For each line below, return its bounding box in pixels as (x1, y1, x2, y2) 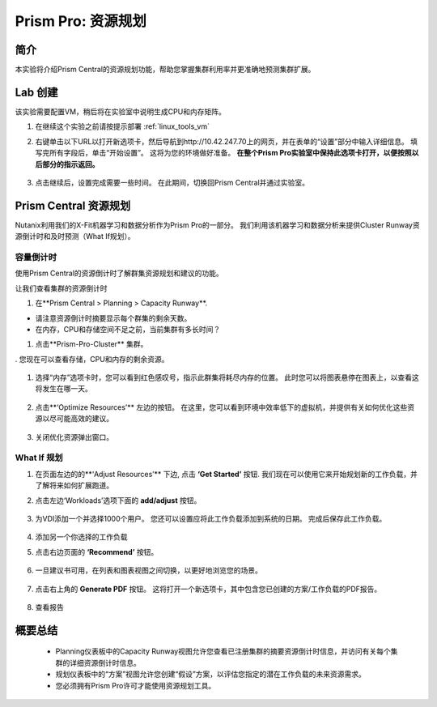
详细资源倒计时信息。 (69, 658, 141, 667)
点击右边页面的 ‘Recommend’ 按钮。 (35, 547, 159, 556)
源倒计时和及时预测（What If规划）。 (15, 232, 135, 241)
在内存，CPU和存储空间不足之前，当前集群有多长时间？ (35, 324, 221, 334)
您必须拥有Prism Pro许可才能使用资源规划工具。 (55, 680, 216, 690)
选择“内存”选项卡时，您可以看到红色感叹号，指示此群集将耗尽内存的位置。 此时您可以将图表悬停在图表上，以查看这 (35, 373, 420, 382)
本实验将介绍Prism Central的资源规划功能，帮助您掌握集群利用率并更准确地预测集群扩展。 (15, 65, 316, 75)
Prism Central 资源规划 (15, 198, 131, 212)
